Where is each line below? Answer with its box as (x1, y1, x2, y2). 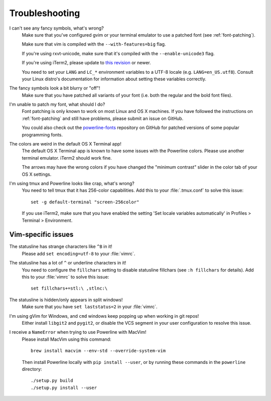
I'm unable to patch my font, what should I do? (9, 101, 105, 107)
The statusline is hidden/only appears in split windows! (9, 297, 123, 303)
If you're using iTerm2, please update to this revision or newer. (22, 60, 152, 66)
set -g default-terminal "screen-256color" (31, 199, 140, 205)
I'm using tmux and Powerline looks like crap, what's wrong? (9, 180, 135, 186)
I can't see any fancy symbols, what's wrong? (9, 25, 104, 31)
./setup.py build (31, 378, 73, 383)
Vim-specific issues (9, 230, 74, 239)
